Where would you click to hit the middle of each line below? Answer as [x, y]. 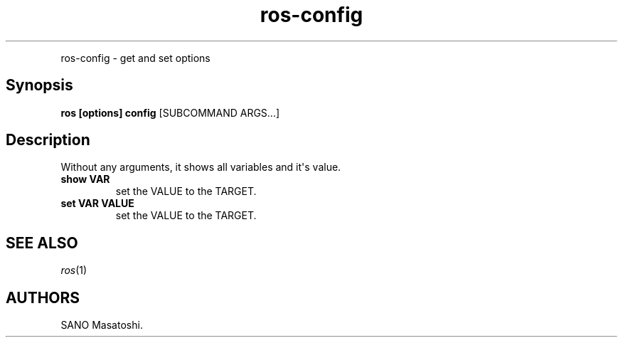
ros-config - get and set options [135, 58]
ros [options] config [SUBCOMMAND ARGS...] [170, 112]
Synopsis [39, 85]
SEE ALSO [42, 243]
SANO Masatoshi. [102, 325]
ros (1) [74, 270]
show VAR [85, 179]
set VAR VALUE [97, 204]
